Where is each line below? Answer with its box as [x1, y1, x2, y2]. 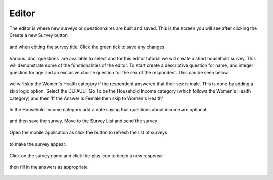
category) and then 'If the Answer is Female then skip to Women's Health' [9, 95, 163, 101]
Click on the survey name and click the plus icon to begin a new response [9, 152, 163, 159]
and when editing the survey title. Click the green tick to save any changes [9, 43, 165, 50]
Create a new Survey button [9, 32, 68, 38]
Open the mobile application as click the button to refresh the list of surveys [9, 129, 168, 136]
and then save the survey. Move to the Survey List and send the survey [9, 118, 158, 124]
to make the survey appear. [9, 141, 67, 147]
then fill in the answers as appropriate [9, 164, 88, 170]
